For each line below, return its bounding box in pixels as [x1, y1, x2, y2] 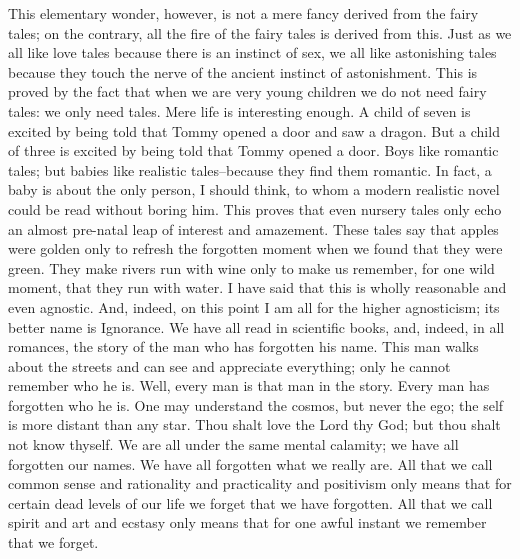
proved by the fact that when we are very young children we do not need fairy [8, 81, 487, 102]
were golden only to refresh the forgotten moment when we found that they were [8, 238, 503, 259]
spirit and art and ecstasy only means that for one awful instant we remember [8, 512, 487, 533]
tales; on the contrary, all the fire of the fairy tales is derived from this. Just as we [8, 22, 512, 43]
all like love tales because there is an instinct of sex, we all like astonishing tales [8, 42, 497, 63]
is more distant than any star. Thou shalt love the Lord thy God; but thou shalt [8, 414, 501, 435]
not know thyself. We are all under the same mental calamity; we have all [8, 434, 459, 455]
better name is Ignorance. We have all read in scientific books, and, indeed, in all [8, 316, 505, 337]
